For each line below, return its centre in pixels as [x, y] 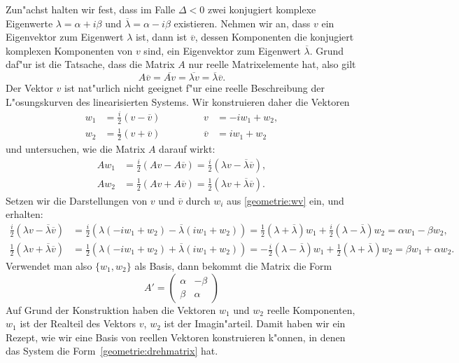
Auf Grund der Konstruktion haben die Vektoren [111, 309]
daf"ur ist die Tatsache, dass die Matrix [90, 64]
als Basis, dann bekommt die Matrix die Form [233, 266]
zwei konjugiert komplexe [262, 9]
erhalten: [24, 214]
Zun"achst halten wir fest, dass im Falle [91, 9]
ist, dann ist [161, 37]
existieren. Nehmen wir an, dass [242, 23]
